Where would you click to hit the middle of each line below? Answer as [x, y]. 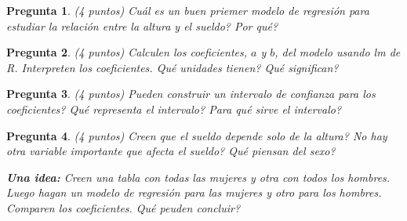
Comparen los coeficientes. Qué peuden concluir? [124, 207]
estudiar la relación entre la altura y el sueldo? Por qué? [142, 25]
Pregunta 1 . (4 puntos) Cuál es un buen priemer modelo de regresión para [188, 10]
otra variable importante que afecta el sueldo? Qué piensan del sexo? [171, 151]
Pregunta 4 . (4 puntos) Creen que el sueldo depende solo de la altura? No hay [197, 135]
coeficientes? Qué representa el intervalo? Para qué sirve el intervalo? [174, 109]
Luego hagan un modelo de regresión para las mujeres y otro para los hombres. [194, 192]
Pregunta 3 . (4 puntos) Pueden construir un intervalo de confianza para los [191, 94]
